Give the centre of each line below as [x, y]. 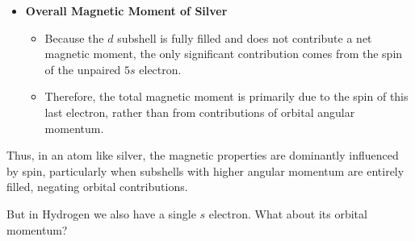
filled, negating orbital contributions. [97, 187]
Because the [74, 37]
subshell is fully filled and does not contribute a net [245, 37]
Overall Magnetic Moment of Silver [126, 10]
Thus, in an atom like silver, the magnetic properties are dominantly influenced [203, 155]
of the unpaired [83, 69]
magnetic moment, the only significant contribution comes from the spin [224, 54]
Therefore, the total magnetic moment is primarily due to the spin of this [226, 96]
